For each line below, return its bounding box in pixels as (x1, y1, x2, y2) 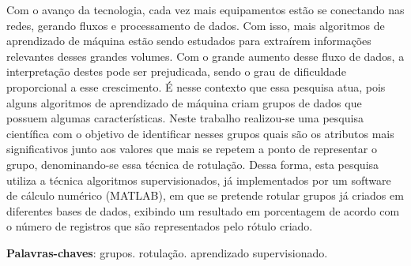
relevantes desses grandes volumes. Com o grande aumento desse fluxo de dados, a (6, 47, 405, 64)
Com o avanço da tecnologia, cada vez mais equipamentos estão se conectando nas (6, 2, 405, 17)
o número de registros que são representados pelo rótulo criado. (6, 218, 313, 234)
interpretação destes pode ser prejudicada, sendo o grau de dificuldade (6, 63, 346, 80)
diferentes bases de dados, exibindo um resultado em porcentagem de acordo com (6, 202, 400, 219)
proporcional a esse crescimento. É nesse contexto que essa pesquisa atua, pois (6, 78, 386, 95)
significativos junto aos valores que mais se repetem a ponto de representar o (6, 140, 377, 157)
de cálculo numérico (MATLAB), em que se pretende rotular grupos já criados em (6, 187, 404, 204)
